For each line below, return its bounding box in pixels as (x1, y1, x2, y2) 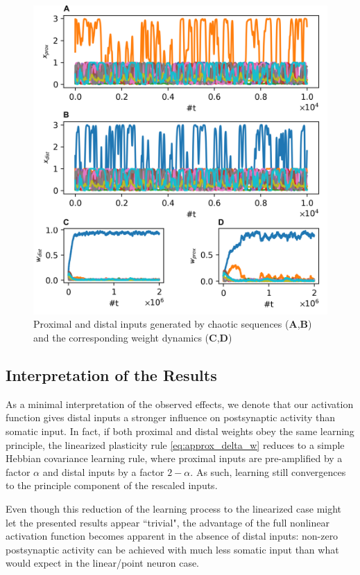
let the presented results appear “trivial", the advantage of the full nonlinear (6, 515, 329, 529)
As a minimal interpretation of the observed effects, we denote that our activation (6, 396, 354, 411)
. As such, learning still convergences (190, 464, 346, 479)
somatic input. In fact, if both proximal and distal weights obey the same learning (6, 423, 354, 438)
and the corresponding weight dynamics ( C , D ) (33, 330, 232, 344)
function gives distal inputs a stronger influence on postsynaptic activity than (6, 410, 336, 425)
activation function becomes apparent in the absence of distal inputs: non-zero (6, 529, 338, 543)
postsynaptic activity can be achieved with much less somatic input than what (6, 542, 339, 556)
